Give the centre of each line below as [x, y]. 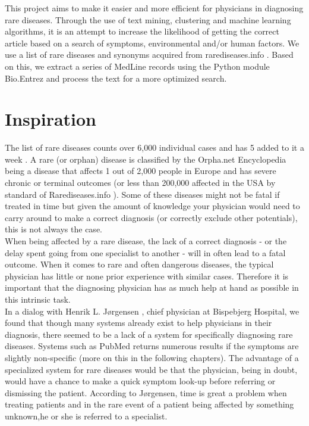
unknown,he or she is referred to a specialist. [86, 416]
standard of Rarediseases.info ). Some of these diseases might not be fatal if [142, 194]
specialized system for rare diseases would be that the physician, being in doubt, [151, 369]
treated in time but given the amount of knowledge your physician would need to [152, 206]
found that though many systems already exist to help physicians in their [138, 323]
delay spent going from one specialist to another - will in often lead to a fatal [145, 252]
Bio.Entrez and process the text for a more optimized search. [116, 78]
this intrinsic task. [38, 299]
